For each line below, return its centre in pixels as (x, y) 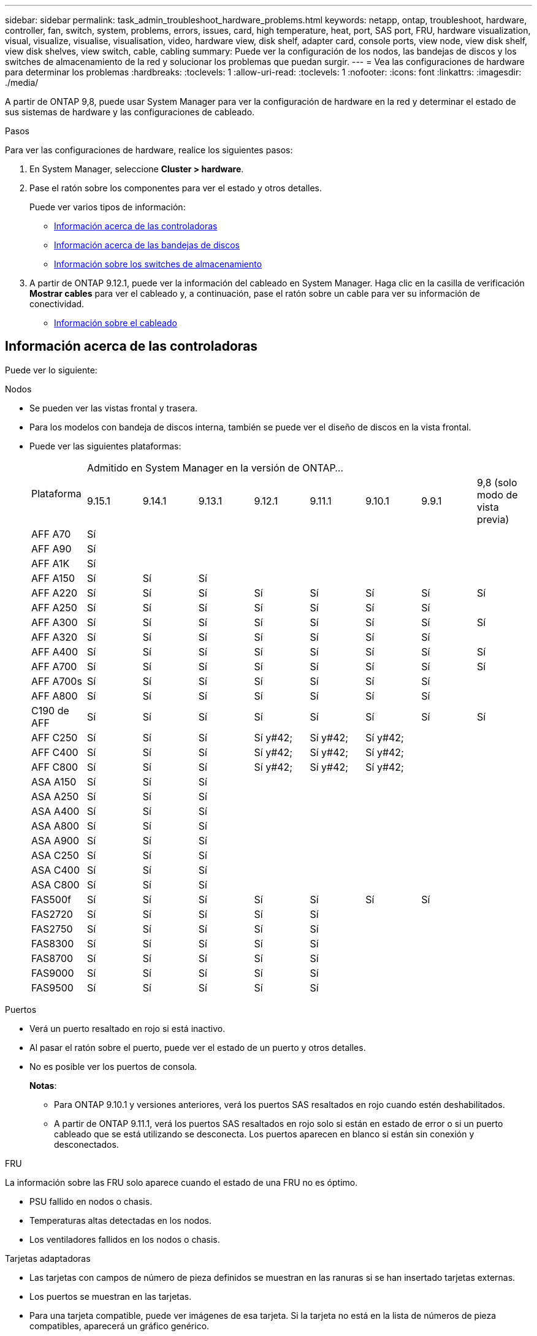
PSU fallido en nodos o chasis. (91, 1201)
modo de (497, 494)
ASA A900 (55, 840)
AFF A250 (54, 607)
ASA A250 (55, 796)
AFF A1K (51, 563)
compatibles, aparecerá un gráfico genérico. (120, 1326)
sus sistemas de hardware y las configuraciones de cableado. (130, 112)
